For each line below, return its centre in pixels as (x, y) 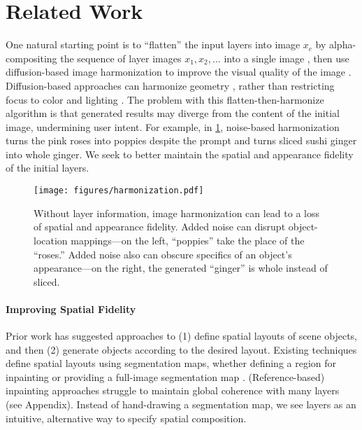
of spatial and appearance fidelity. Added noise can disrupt (160, 227)
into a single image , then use (287, 58)
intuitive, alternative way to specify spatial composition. (126, 418)
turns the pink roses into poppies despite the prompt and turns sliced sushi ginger (181, 140)
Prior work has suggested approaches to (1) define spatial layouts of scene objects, (181, 336)
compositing (31, 58)
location (51, 240)
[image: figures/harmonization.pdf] (119, 191)
